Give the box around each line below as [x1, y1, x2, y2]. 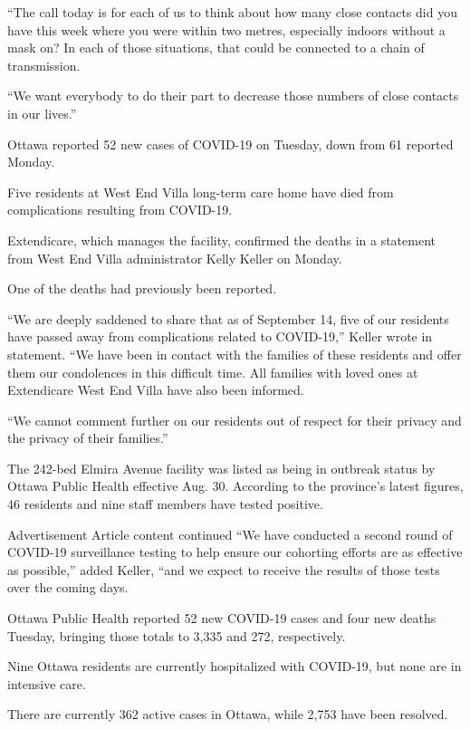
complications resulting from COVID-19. [7, 200, 233, 219]
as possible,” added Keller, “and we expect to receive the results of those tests [7, 560, 440, 579]
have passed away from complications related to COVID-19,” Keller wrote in [7, 327, 433, 346]
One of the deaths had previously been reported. [7, 279, 277, 298]
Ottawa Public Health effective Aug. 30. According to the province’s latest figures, [7, 476, 464, 495]
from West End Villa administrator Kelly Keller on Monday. [7, 248, 342, 267]
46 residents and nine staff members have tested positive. [7, 494, 323, 513]
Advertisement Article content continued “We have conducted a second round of [7, 524, 453, 543]
